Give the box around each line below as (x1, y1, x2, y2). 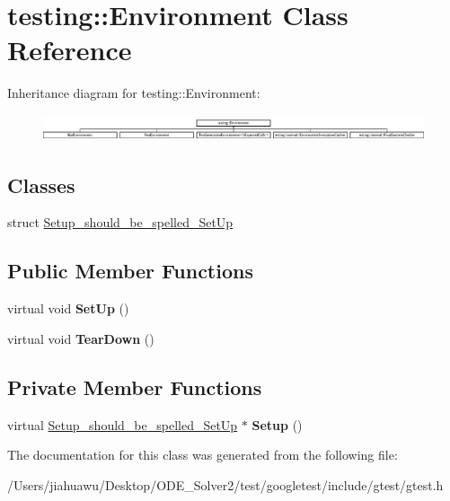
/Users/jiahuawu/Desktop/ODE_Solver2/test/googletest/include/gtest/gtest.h (7, 475, 444, 494)
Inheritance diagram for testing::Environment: (7, 83, 260, 102)
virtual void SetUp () (7, 299, 129, 318)
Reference (7, 31, 132, 68)
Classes (7, 171, 75, 198)
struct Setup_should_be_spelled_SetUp (7, 213, 234, 232)
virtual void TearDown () (7, 329, 154, 347)
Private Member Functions (7, 373, 262, 400)
